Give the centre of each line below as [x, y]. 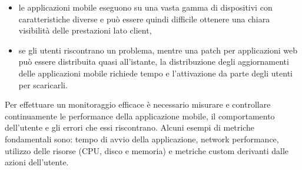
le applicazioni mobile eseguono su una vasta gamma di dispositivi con [145, 7]
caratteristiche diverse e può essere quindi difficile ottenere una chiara [144, 19]
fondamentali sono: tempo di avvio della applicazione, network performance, [142, 139]
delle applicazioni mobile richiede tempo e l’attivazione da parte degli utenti [155, 73]
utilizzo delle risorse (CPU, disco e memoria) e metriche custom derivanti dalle [147, 150]
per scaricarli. [43, 84]
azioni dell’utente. [37, 162]
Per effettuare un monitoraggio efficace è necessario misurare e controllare [138, 104]
